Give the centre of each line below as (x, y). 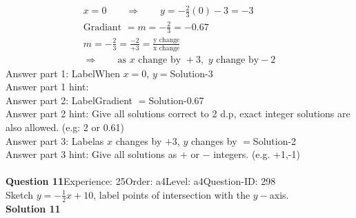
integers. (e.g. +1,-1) (257, 154)
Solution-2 (275, 140)
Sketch (20, 194)
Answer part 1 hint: (47, 87)
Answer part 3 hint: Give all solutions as (91, 154)
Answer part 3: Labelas (55, 140)
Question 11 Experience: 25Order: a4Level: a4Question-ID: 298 (141, 181)
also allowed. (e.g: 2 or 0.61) (65, 127)
